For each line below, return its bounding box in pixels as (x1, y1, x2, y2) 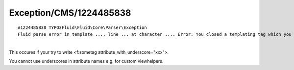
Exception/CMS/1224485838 (9, 7, 131, 18)
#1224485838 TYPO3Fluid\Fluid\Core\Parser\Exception (18, 24, 147, 30)
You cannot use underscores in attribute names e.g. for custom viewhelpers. (9, 58, 164, 64)
